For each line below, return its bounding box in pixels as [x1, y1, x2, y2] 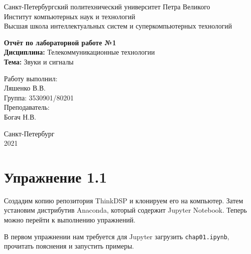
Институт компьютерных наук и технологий [4, 11, 135, 21]
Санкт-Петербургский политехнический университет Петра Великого [4, 1, 210, 11]
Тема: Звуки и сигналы [4, 56, 74, 66]
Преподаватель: [4, 102, 50, 112]
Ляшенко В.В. [4, 83, 46, 93]
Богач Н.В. [4, 111, 36, 122]
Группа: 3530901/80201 [4, 92, 74, 102]
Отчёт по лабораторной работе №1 [4, 37, 116, 47]
